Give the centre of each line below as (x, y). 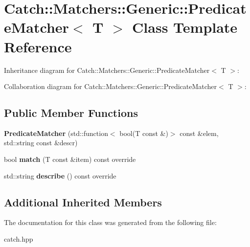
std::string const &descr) (41, 143)
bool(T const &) (144, 133)
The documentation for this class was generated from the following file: (110, 222)
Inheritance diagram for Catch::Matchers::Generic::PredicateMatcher (107, 70)
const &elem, (199, 133)
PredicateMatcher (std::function (56, 133)
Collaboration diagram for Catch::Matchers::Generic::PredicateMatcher (111, 86)
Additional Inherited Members (83, 202)
